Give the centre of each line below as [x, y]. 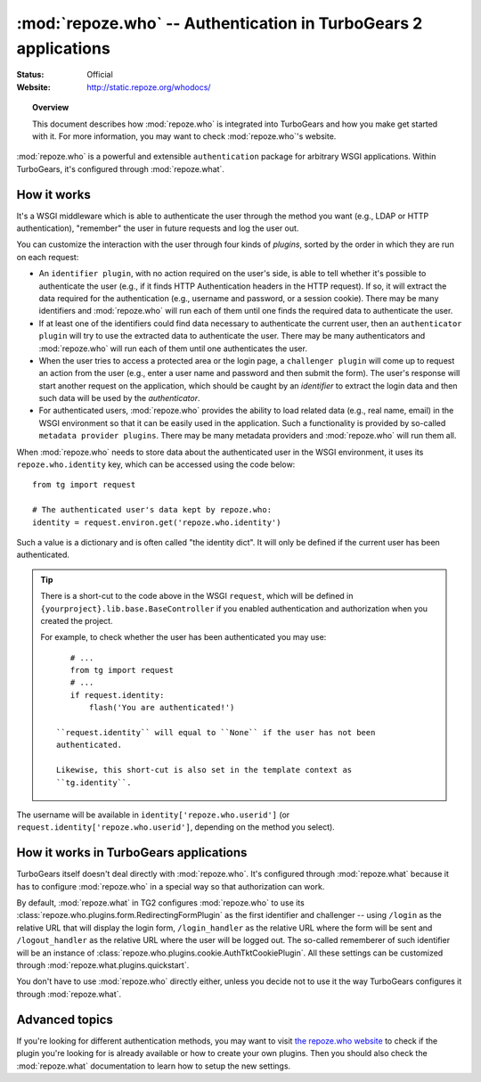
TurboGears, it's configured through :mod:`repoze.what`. [120, 168]
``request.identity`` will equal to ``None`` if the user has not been [216, 733]
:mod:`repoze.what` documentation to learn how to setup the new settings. [154, 1066]
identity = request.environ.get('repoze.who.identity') [157, 522]
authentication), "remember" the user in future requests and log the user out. [158, 228]
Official [100, 75]
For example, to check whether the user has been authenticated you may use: [183, 637]
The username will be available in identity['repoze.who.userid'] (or [153, 815]
